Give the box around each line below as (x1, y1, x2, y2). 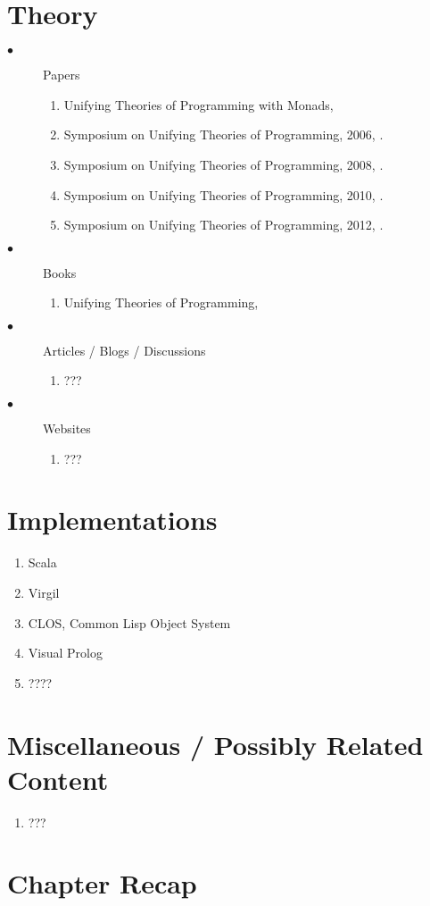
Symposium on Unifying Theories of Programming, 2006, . (63, 125, 384, 144)
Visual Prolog (28, 643, 103, 662)
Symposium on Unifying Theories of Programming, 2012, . (63, 215, 384, 234)
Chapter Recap (7, 865, 197, 902)
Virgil (28, 583, 60, 601)
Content (7, 760, 109, 797)
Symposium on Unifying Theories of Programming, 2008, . (63, 155, 384, 173)
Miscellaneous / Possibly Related (7, 726, 424, 762)
